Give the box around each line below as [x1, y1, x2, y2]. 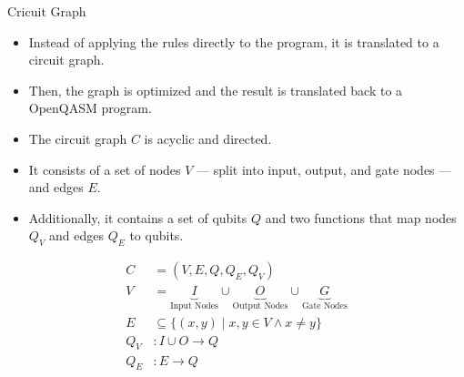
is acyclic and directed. [144, 128, 272, 148]
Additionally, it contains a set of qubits [28, 208, 247, 227]
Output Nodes [232, 301, 288, 311]
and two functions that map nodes [265, 208, 457, 227]
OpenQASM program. [28, 98, 152, 117]
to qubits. [129, 226, 184, 245]
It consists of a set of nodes [28, 159, 181, 178]
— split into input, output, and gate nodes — [197, 159, 452, 178]
